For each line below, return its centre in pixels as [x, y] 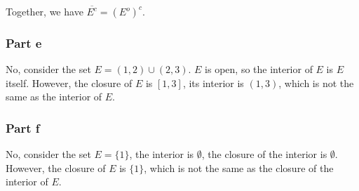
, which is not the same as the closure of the [239, 167]
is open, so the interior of [259, 69]
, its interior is [213, 83]
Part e [24, 42]
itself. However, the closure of [69, 83]
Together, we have [45, 11]
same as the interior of [54, 97]
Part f [23, 127]
